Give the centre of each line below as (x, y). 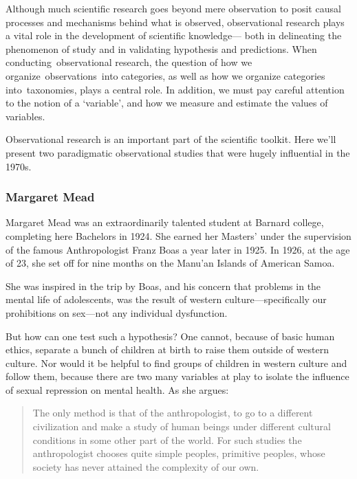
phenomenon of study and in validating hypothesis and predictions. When (161, 48)
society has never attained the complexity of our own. (146, 466)
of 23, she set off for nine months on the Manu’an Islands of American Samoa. (170, 263)
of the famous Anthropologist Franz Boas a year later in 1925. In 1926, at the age (178, 249)
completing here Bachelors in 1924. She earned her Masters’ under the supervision (178, 235)
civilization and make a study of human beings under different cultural (182, 426)
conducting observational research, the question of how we (129, 62)
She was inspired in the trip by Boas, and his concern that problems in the (163, 286)
